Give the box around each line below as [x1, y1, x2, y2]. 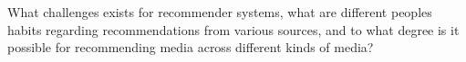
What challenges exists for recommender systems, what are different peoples [7, 3, 432, 21]
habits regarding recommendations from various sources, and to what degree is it [7, 20, 460, 39]
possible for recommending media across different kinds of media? [7, 38, 374, 57]
